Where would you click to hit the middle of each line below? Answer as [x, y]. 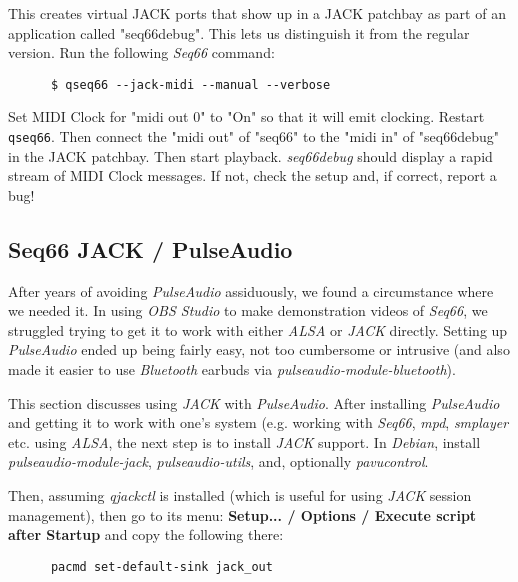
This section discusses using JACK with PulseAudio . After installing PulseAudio [254, 402]
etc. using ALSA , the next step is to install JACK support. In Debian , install [244, 441]
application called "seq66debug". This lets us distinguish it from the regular [239, 32]
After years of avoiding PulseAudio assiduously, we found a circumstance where [251, 290]
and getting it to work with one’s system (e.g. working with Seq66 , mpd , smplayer [258, 422]
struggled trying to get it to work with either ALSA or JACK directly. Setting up [258, 329]
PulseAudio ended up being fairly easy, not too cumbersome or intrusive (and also [259, 349]
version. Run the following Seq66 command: [141, 52]
